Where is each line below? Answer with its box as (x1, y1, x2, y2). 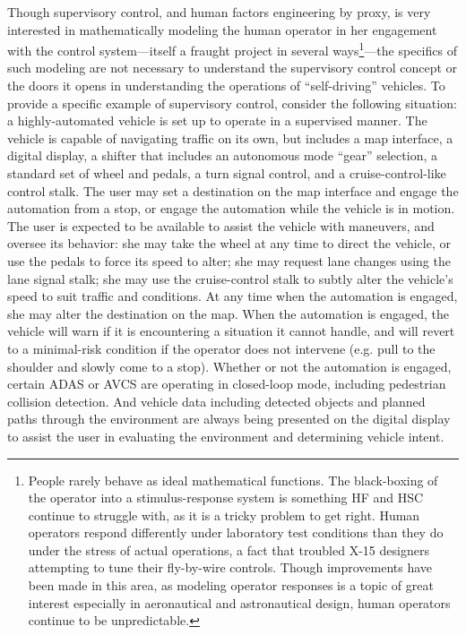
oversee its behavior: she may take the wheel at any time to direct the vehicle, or (7, 234, 451, 253)
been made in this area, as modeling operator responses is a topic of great (28, 576, 434, 595)
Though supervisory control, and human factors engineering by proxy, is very (7, 3, 431, 21)
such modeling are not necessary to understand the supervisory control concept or (7, 58, 458, 77)
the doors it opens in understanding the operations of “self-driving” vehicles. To (7, 76, 445, 95)
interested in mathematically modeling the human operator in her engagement (7, 20, 437, 39)
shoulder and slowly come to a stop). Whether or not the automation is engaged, (7, 356, 452, 375)
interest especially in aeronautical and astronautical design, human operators (28, 593, 451, 612)
